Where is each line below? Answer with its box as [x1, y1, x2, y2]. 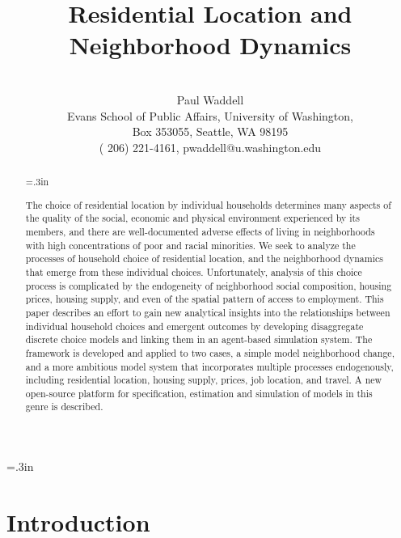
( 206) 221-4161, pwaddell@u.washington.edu [99, 138, 322, 155]
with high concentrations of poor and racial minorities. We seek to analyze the [25, 238, 356, 252]
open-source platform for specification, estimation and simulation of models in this [25, 386, 373, 400]
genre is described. [25, 400, 103, 413]
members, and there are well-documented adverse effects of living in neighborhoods [25, 224, 375, 238]
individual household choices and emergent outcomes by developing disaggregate [25, 319, 364, 333]
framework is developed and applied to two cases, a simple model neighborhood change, [25, 345, 395, 359]
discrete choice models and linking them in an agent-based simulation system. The [25, 333, 373, 346]
